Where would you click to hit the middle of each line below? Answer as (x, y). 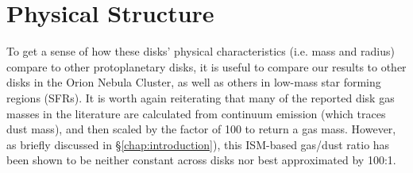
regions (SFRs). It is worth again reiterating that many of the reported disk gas (201, 97)
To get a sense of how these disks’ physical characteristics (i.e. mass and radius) (201, 51)
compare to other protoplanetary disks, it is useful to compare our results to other (206, 66)
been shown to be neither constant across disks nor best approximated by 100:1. (201, 160)
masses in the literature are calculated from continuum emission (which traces (196, 113)
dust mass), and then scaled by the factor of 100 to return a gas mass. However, (201, 129)
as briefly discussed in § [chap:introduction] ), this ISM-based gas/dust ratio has (198, 144)
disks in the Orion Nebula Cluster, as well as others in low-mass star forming (194, 82)
